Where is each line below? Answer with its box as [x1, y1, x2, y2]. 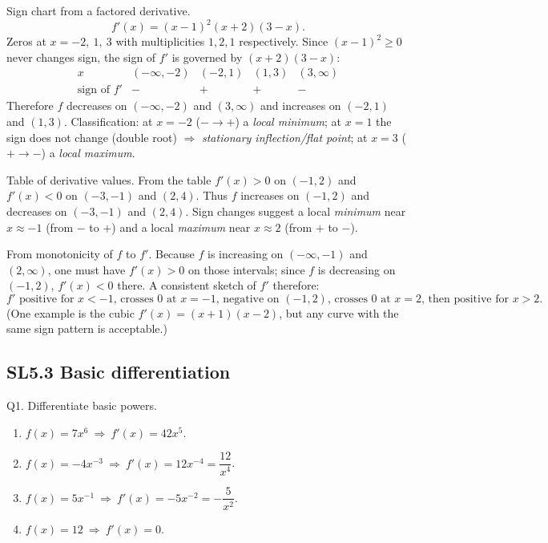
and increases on [260, 97, 341, 114]
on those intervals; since [187, 261, 305, 278]
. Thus [195, 187, 228, 204]
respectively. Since [239, 33, 328, 50]
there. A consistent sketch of [117, 277, 256, 294]
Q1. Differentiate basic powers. [6, 397, 157, 414]
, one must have [47, 261, 126, 278]
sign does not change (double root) [6, 128, 177, 145]
